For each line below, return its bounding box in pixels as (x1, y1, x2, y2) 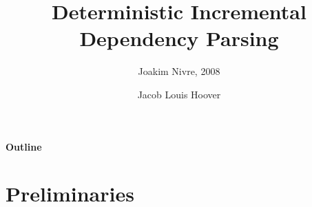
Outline (6, 139, 42, 153)
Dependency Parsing (79, 24, 279, 52)
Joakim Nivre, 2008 (138, 64, 220, 78)
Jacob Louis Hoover (137, 87, 221, 101)
